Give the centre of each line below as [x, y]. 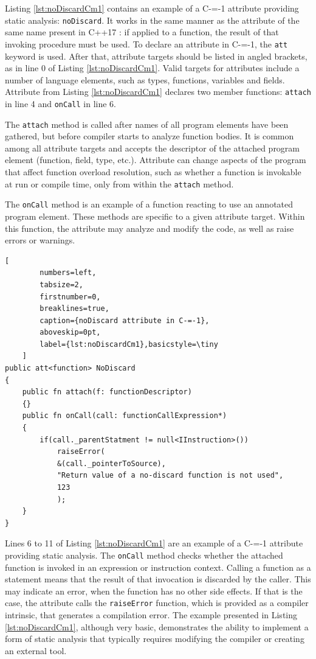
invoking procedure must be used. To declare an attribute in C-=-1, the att [146, 44]
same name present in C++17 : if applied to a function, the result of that [142, 32]
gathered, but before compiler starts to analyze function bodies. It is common [149, 136]
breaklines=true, [74, 309]
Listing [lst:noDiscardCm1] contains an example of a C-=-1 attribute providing [152, 8]
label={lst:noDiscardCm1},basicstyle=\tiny [129, 344]
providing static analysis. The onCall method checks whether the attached [144, 555]
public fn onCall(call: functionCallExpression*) [125, 416]
